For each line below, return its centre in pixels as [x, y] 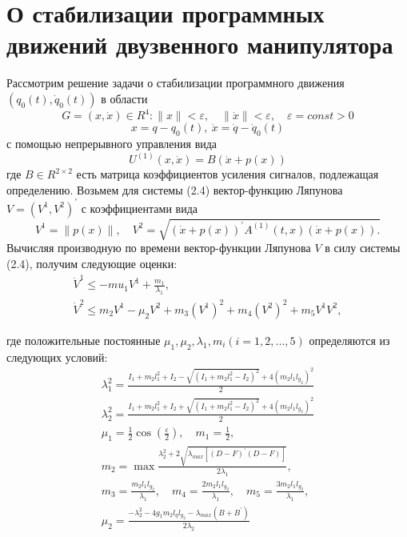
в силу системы [363, 248]
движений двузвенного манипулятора [200, 44]
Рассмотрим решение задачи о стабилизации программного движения [176, 83]
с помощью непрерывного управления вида [112, 144]
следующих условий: [57, 357]
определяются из [349, 340]
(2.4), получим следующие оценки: [92, 264]
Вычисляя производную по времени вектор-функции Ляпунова [159, 248]
